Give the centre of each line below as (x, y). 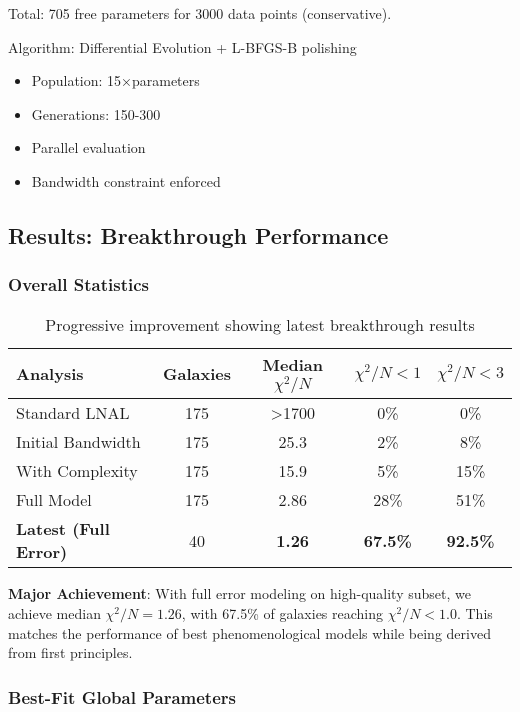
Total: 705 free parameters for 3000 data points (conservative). (200, 13)
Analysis (50, 373)
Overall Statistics (78, 284)
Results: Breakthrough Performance (198, 234)
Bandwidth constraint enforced (126, 180)
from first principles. (70, 652)
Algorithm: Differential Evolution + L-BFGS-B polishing (182, 46)
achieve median (54, 612)
